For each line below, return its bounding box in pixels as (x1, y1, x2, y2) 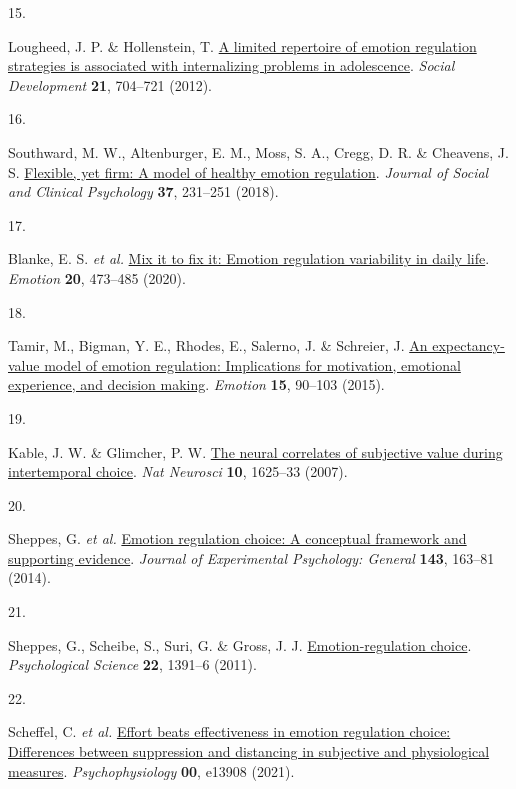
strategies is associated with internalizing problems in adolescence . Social (8, 55, 455, 76)
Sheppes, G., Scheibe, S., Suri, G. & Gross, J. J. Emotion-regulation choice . (8, 634, 472, 655)
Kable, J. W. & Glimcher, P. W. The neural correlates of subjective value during (8, 441, 503, 462)
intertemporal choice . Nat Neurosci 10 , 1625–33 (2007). (8, 461, 348, 482)
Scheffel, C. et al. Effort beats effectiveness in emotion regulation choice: (8, 721, 451, 742)
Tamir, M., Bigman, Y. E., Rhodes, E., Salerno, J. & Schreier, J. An (8, 335, 428, 356)
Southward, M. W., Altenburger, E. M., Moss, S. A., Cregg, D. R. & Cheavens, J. (8, 141, 509, 162)
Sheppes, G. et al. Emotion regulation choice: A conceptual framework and (8, 528, 467, 549)
